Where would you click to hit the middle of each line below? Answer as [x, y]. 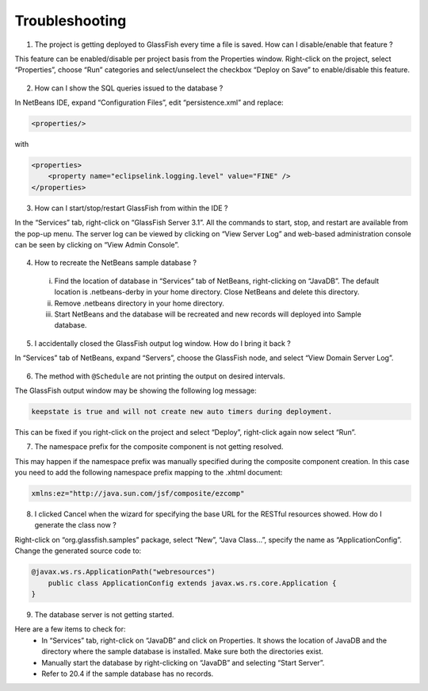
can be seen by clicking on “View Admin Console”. [97, 245]
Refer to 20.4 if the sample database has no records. [128, 674]
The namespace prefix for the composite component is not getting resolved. [159, 447]
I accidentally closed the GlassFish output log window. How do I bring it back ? [162, 343]
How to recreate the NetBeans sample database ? [116, 263]
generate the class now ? [75, 525]
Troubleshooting [71, 21]
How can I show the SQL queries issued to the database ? [129, 88]
